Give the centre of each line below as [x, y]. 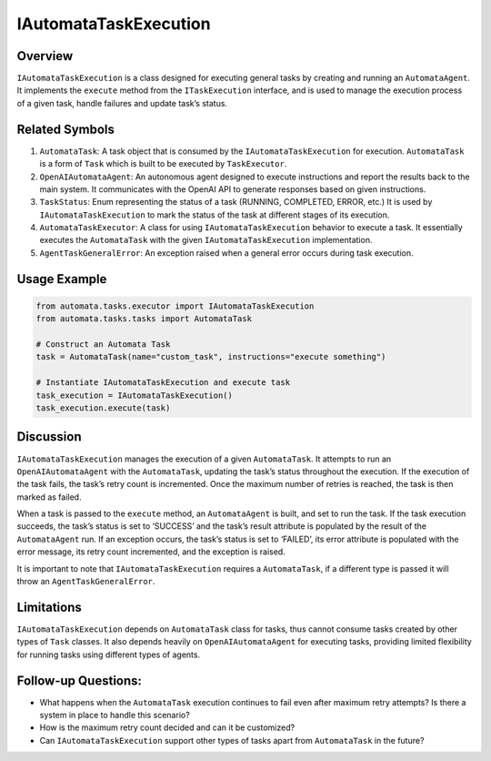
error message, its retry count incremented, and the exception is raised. [151, 552]
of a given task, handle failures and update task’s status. [122, 103]
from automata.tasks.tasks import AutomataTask [144, 319]
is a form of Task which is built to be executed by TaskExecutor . [163, 164]
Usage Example [62, 279]
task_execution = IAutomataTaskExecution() [135, 395]
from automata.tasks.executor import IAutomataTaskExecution [175, 306]
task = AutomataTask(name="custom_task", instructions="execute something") [211, 357]
